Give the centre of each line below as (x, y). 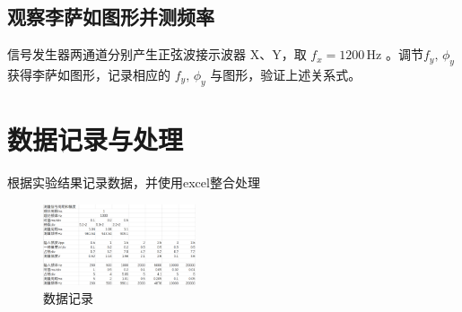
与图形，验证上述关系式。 (286, 74)
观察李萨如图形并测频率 (111, 17)
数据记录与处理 (96, 139)
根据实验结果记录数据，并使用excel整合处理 (134, 182)
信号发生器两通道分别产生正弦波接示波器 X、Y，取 (157, 54)
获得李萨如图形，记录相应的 (89, 74)
